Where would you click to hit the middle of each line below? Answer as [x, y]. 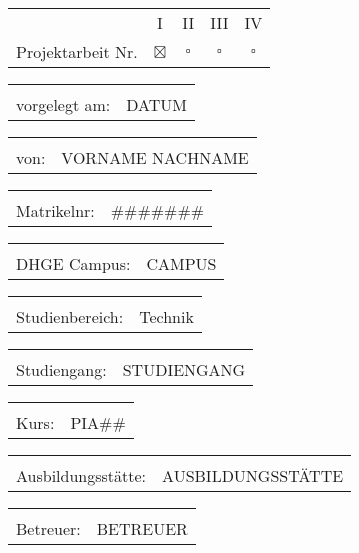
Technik [166, 316]
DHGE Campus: [73, 263]
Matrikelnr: [55, 210]
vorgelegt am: [63, 104]
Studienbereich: [70, 316]
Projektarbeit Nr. [77, 51]
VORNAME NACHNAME [155, 157]
